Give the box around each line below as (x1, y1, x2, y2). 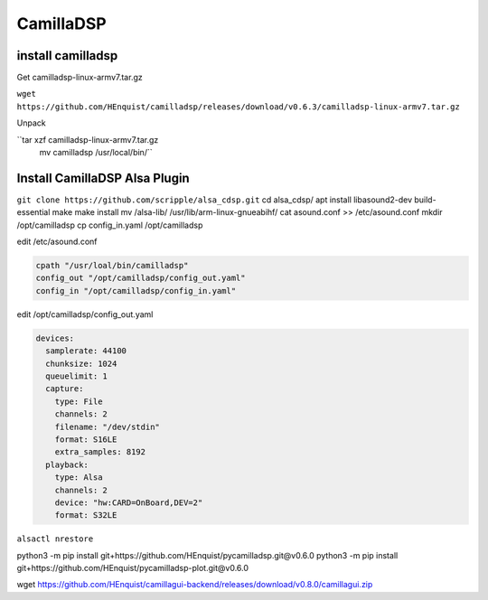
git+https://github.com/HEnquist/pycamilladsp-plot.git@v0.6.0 (16, 563, 249, 574)
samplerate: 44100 (45, 346, 127, 356)
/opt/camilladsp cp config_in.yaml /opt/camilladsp (16, 220, 203, 230)
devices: (35, 333, 75, 343)
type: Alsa (54, 473, 103, 483)
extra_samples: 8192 (54, 447, 146, 457)
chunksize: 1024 (45, 358, 117, 369)
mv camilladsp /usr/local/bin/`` (39, 147, 153, 158)
